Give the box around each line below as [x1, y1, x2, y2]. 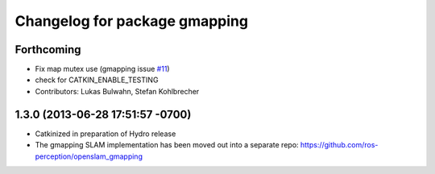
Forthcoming [14, 43, 81, 56]
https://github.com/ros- [300, 140, 379, 150]
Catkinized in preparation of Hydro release [35, 129, 176, 139]
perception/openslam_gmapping [35, 151, 143, 161]
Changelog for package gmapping [14, 12, 249, 30]
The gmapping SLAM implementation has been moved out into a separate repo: [35, 140, 299, 150]
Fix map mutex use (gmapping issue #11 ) [35, 64, 170, 74]
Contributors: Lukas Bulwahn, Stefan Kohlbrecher [35, 86, 200, 96]
